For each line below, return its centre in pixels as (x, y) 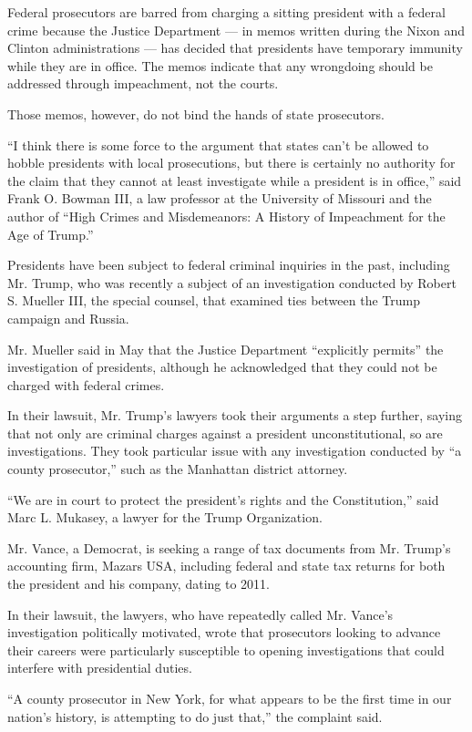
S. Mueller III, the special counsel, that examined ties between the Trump (214, 300)
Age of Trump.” (51, 234)
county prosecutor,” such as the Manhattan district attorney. (178, 469)
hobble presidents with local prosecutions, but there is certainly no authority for (231, 163)
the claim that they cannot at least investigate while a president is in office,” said (235, 180)
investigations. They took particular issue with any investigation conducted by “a (235, 451)
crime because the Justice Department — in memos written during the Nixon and (236, 30)
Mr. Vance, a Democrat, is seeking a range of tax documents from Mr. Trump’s (229, 547)
